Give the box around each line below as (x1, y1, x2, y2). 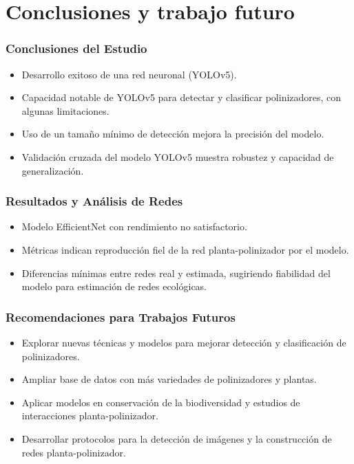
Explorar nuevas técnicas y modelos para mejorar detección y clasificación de (21, 335, 346, 349)
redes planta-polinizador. (21, 445, 126, 459)
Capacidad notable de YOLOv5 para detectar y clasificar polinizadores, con (21, 90, 342, 104)
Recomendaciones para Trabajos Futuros (6, 308, 236, 325)
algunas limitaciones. (21, 103, 110, 118)
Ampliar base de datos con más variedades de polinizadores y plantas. (21, 372, 317, 386)
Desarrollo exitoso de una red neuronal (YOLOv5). (21, 67, 237, 81)
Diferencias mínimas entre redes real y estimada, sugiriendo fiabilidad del (21, 265, 331, 280)
